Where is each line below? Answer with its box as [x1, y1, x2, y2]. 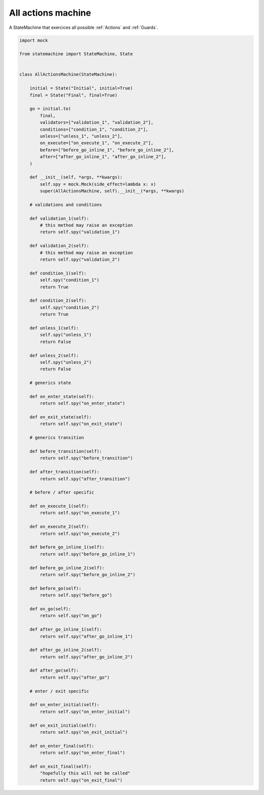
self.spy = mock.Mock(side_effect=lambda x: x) [40, 181, 156, 187]
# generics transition [29, 435, 84, 441]
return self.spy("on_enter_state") [40, 400, 126, 406]
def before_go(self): [29, 585, 82, 591]
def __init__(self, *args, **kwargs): [29, 174, 123, 180]
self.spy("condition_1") [40, 277, 100, 283]
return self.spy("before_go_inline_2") [40, 572, 135, 577]
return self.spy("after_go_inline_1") [40, 633, 133, 639]
